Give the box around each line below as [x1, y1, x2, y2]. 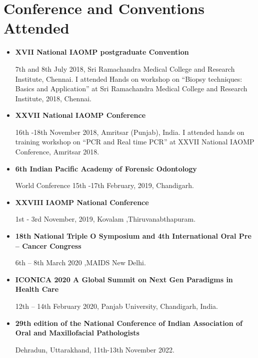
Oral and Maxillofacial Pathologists [15, 327, 139, 338]
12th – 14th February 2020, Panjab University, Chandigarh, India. [15, 301, 218, 311]
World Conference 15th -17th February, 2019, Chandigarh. [15, 180, 194, 191]
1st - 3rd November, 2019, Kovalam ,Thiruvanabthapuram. [15, 214, 196, 224]
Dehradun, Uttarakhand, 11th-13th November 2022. [15, 344, 174, 354]
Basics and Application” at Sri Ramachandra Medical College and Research [15, 83, 247, 94]
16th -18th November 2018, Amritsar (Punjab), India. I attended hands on [15, 126, 244, 137]
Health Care [15, 284, 59, 294]
